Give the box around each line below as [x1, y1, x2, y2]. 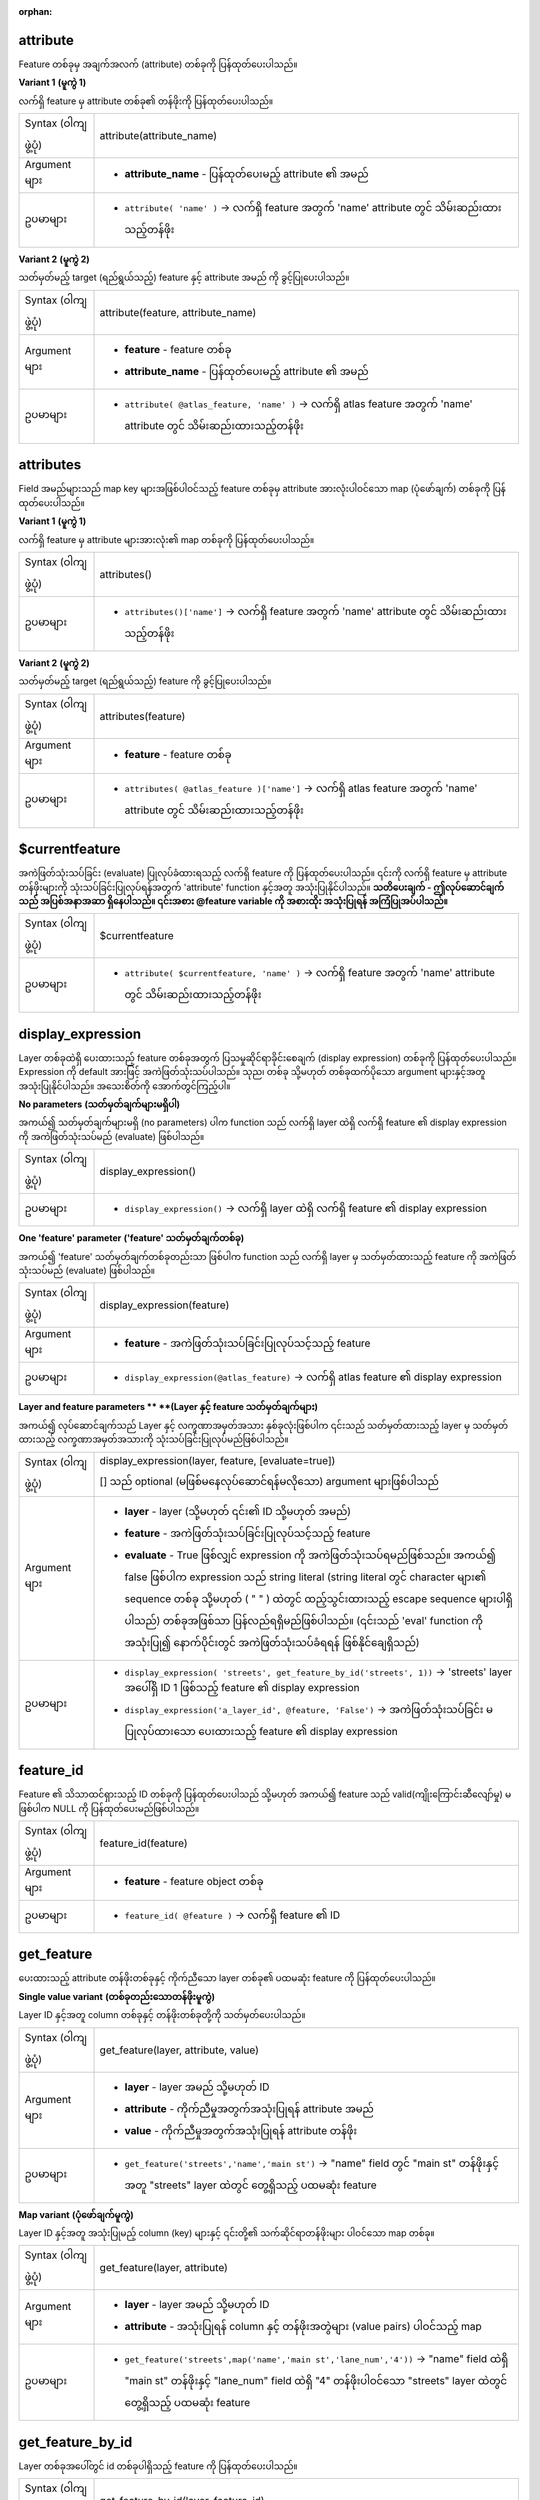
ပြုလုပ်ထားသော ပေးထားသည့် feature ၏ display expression [124, 1724, 399, 1738]
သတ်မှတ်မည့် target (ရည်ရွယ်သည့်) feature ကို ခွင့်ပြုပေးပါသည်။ [18, 675, 272, 687]
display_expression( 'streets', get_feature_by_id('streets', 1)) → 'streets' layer [124, 1665, 513, 1679]
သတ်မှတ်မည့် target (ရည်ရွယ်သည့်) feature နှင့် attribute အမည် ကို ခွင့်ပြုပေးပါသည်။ [18, 271, 350, 284]
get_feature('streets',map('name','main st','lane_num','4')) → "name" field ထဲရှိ [124, 2352, 509, 2366]
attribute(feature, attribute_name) [99, 305, 257, 319]
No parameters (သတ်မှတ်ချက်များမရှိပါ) [18, 1098, 180, 1110]
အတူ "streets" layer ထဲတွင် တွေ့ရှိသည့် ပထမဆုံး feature [124, 2178, 377, 2192]
